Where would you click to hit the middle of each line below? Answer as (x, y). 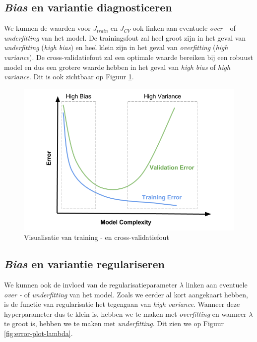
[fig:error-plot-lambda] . (38, 333)
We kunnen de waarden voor (47, 28)
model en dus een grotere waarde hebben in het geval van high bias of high (117, 67)
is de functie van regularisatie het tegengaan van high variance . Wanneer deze (122, 304)
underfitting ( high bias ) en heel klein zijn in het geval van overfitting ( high (116, 47)
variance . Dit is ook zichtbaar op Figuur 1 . (69, 77)
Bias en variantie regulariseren (84, 264)
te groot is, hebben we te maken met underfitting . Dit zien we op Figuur (114, 323)
